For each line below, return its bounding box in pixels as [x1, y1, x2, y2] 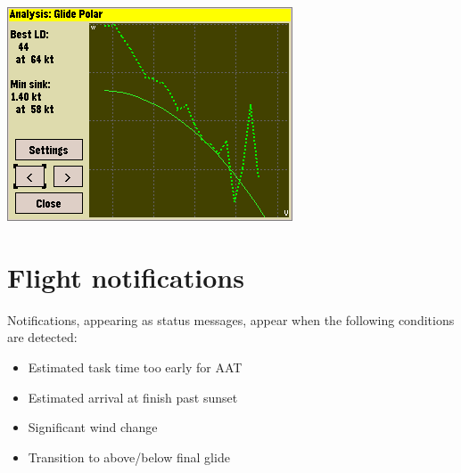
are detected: [7, 328, 78, 347]
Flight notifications [7, 258, 244, 295]
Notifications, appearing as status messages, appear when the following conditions [7, 310, 455, 329]
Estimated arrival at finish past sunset [28, 387, 238, 406]
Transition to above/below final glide [28, 447, 230, 466]
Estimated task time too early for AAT [28, 357, 243, 376]
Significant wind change [28, 418, 158, 436]
